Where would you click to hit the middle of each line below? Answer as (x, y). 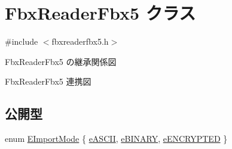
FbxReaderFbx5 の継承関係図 (61, 61)
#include (22, 41)
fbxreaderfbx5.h (80, 41)
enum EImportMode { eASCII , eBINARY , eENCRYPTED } (116, 139)
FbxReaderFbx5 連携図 (48, 81)
